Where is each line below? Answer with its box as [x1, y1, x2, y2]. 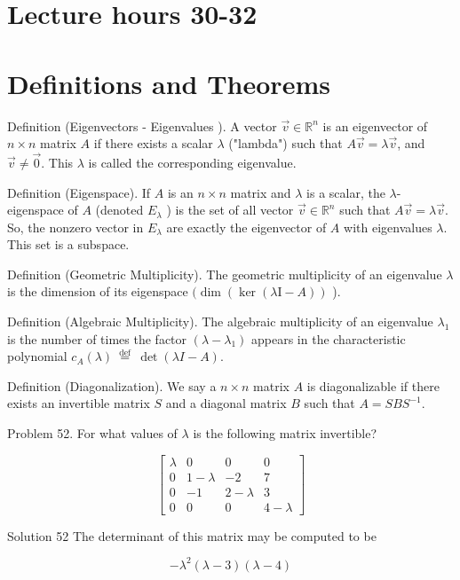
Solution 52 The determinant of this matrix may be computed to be [7, 526, 377, 545]
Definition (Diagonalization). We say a [7, 376, 217, 395]
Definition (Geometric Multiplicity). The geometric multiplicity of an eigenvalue [7, 264, 442, 283]
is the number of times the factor [7, 329, 187, 348]
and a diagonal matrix [165, 394, 287, 412]
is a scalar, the [306, 183, 385, 201]
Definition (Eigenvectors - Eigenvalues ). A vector [7, 116, 277, 135]
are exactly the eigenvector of [166, 217, 327, 236]
